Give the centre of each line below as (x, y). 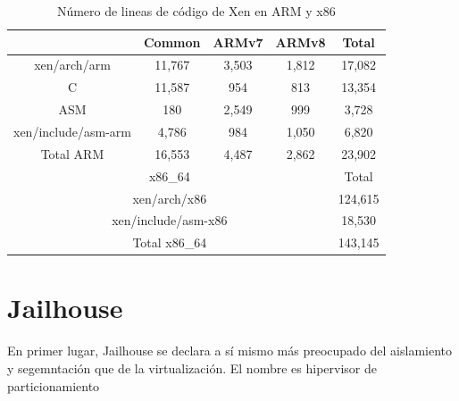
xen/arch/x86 (170, 198)
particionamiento (54, 385)
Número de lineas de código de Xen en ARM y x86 (196, 11)
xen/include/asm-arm (72, 131)
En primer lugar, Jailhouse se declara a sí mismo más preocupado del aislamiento (230, 351)
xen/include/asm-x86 (170, 220)
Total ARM (72, 153)
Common (172, 42)
